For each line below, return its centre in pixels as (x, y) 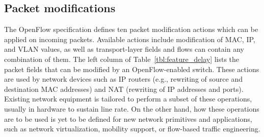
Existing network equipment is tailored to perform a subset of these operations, (128, 99)
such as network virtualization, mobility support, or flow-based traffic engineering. (132, 129)
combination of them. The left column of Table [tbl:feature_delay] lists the (122, 59)
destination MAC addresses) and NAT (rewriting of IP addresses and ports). (124, 89)
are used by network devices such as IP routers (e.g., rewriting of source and (123, 79)
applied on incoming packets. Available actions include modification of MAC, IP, (130, 39)
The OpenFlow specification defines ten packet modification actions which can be (131, 29)
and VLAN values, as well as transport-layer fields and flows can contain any (124, 49)
